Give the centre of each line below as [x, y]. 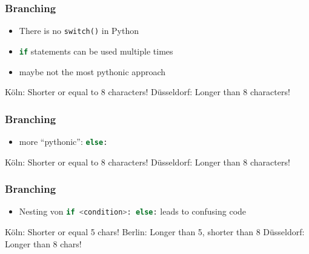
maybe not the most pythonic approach [92, 71]
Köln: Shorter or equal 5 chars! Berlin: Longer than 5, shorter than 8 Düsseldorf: [155, 232]
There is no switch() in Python [79, 31]
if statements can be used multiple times [96, 51]
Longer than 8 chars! [43, 243]
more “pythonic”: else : [63, 141]
